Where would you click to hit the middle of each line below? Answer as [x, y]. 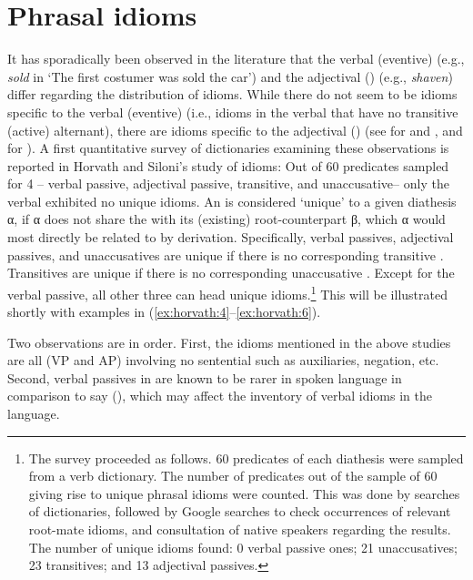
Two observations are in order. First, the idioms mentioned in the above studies [229, 342]
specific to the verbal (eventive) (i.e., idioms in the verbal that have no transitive [233, 112]
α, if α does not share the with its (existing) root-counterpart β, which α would [226, 219]
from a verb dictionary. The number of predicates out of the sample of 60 [233, 476]
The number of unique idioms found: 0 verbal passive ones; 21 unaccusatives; [243, 547]
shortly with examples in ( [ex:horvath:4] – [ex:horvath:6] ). [164, 312]
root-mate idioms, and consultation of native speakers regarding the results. [240, 529]
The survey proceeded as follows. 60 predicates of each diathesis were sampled [246, 458]
